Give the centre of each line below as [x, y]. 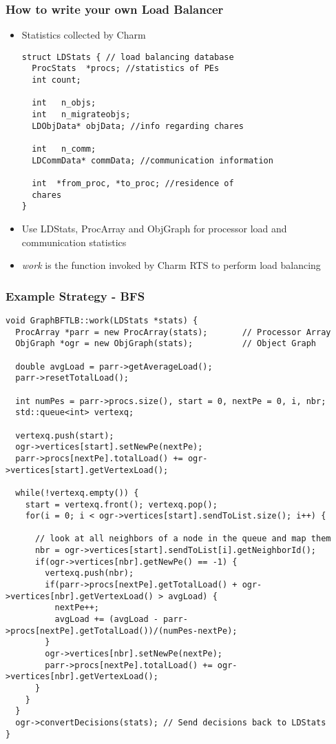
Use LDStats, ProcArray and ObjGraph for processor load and [154, 228]
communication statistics [74, 242]
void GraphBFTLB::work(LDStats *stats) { [102, 321]
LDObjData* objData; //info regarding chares [138, 126]
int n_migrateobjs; [81, 115]
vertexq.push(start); [65, 435]
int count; [56, 80]
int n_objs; [64, 103]
